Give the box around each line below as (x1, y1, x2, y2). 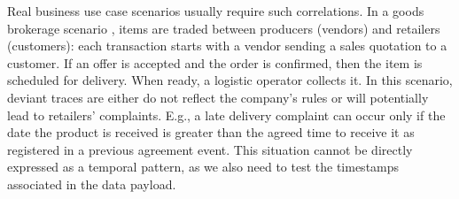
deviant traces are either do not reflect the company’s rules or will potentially (7, 88, 429, 106)
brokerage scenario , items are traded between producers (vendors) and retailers (7, 19, 440, 37)
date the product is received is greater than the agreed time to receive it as (7, 123, 415, 142)
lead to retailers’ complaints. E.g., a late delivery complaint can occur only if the (7, 105, 446, 124)
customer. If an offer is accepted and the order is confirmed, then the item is (7, 53, 423, 72)
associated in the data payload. (7, 174, 176, 193)
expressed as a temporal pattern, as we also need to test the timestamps (7, 157, 400, 176)
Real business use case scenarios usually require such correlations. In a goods (7, 2, 424, 19)
